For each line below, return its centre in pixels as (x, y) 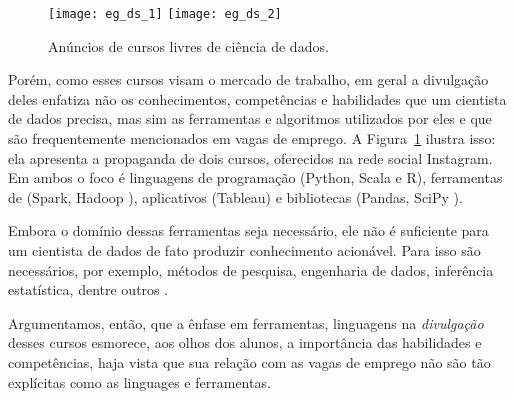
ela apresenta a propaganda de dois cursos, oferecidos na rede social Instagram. (250, 157)
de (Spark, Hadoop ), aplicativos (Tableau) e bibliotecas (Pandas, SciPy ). (235, 196)
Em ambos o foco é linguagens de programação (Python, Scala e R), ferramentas (255, 177)
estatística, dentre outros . (88, 289)
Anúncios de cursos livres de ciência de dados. (188, 45)
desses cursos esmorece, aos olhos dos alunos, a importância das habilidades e (245, 342)
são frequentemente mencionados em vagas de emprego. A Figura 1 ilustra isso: (252, 138)
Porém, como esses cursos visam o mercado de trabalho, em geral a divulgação (248, 79)
